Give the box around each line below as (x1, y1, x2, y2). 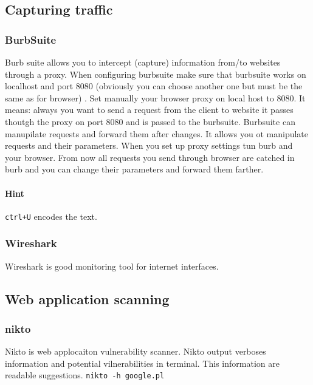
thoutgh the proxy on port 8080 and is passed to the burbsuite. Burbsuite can (5, 115, 295, 128)
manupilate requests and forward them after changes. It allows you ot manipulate (5, 127, 309, 140)
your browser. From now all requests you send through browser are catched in (5, 151, 295, 163)
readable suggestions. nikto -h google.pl (5, 369, 165, 381)
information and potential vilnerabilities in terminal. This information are (5, 356, 280, 369)
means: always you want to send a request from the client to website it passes (5, 103, 294, 116)
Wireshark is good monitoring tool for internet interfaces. (5, 259, 219, 272)
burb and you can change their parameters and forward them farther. (5, 163, 264, 175)
